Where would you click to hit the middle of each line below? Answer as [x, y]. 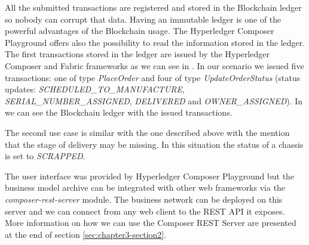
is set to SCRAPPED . [45, 156]
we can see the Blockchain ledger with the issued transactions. [119, 112]
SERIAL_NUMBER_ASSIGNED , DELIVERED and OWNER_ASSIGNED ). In [154, 100]
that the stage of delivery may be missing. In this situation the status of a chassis [154, 144]
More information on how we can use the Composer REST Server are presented [151, 223]
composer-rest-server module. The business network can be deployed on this [144, 199]
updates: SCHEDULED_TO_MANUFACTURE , [95, 89]
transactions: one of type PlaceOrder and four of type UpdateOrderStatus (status [153, 77]
